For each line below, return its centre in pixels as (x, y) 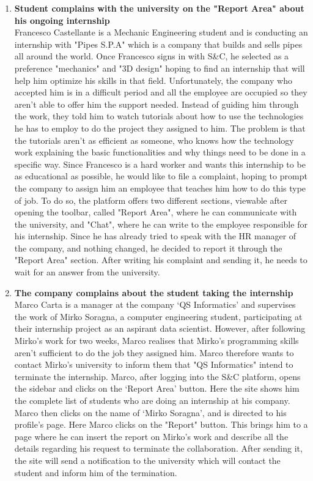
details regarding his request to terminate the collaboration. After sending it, (158, 448)
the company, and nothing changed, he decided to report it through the (148, 248)
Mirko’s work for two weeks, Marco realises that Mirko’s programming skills (156, 341)
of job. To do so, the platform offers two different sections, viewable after (151, 200)
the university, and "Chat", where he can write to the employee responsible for (161, 224)
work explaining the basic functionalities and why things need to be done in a (160, 152)
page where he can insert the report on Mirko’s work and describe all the (151, 436)
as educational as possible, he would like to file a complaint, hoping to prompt (161, 176)
